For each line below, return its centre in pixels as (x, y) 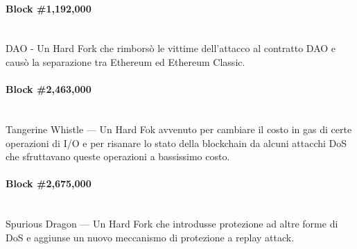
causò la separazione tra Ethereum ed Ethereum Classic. (125, 61)
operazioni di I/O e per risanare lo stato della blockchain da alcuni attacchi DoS (176, 143)
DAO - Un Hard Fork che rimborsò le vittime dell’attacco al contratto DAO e (171, 48)
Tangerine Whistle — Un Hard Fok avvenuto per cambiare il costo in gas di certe (179, 129)
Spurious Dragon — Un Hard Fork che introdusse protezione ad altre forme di (172, 224)
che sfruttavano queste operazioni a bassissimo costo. (118, 156)
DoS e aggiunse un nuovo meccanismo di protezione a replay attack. (150, 237)
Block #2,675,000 (49, 183)
